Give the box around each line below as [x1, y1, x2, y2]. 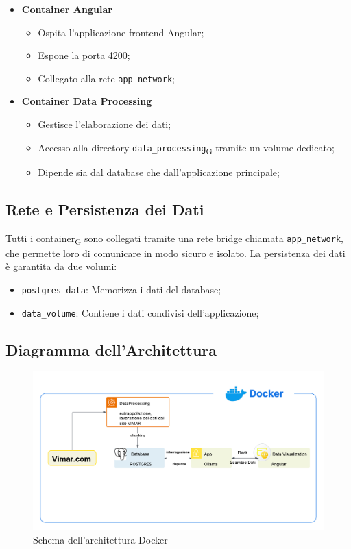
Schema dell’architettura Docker [33, 532, 168, 546]
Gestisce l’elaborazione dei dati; [38, 117, 171, 132]
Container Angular [21, 2, 112, 16]
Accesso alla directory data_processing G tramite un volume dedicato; [38, 140, 335, 156]
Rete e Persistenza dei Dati [5, 198, 204, 219]
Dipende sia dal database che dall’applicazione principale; [38, 164, 280, 179]
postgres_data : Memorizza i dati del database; [21, 282, 221, 296]
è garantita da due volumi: [5, 259, 117, 273]
